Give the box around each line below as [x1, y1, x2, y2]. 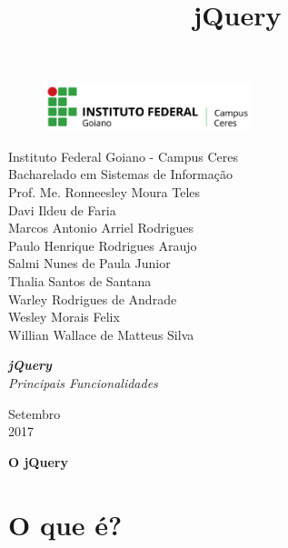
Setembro [8, 404, 61, 423]
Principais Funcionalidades [8, 373, 158, 392]
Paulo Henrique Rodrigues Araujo [8, 235, 197, 254]
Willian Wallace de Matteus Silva [8, 324, 194, 344]
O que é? [8, 505, 123, 543]
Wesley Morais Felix [8, 307, 120, 326]
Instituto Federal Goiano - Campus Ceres [8, 146, 238, 165]
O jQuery [8, 452, 68, 471]
